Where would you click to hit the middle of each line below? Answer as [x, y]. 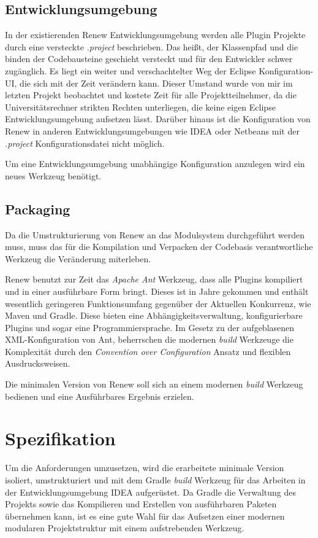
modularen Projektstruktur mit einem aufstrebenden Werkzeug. [125, 528]
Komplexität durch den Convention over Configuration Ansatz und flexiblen [148, 351]
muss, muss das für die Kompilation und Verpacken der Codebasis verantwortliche [159, 247]
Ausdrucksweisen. [38, 363]
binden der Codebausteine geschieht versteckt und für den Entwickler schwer [149, 59]
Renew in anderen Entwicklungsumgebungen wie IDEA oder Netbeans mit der [152, 131]
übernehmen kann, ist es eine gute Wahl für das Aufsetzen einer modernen [145, 516]
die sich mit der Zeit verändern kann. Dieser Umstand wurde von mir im [156, 83]
